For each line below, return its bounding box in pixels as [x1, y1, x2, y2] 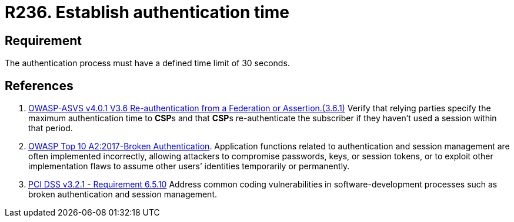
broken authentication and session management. [28, 189, 218, 200]
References [5, 78, 74, 93]
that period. [28, 123, 73, 134]
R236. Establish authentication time [5, 2, 290, 22]
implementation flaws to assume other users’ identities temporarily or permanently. [28, 161, 350, 172]
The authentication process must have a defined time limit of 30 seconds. [5, 58, 290, 69]
